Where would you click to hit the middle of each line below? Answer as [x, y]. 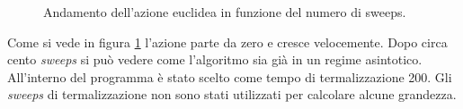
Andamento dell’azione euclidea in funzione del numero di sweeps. [225, 12]
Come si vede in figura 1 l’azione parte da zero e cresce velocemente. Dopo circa [227, 42]
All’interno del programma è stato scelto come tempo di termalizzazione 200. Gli [230, 76]
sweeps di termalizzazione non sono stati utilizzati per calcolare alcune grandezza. [232, 94]
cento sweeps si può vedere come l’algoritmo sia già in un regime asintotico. [215, 59]
